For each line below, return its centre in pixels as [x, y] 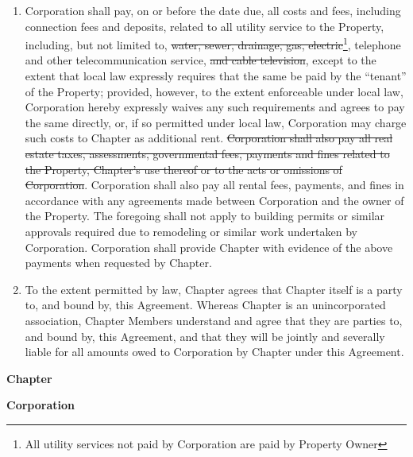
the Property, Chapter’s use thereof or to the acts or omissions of [183, 169]
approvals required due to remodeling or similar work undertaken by [191, 231]
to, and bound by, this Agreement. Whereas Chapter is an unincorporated [205, 305]
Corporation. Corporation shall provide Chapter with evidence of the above [209, 247]
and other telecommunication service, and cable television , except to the [201, 60]
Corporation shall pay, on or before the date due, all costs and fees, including [213, 10]
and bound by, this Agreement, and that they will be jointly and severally [205, 336]
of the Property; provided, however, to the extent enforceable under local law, [214, 91]
